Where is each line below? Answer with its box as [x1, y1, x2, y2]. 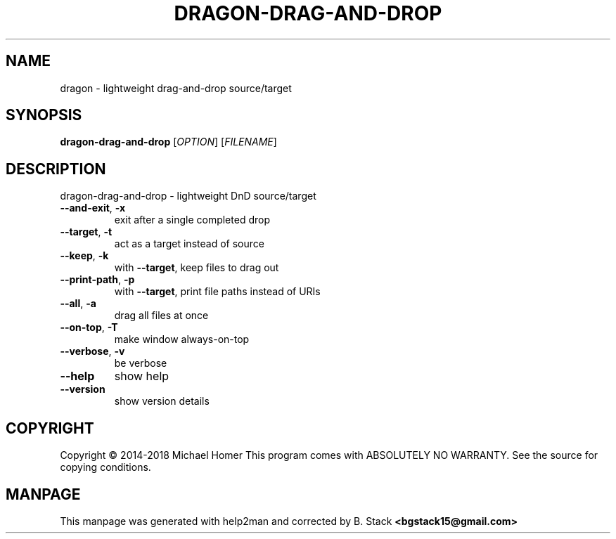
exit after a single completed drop [114, 214, 270, 226]
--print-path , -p [60, 273, 135, 286]
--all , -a [60, 297, 96, 310]
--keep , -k [60, 249, 109, 262]
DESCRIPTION [6, 160, 106, 178]
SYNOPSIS [6, 106, 82, 124]
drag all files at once [114, 309, 209, 322]
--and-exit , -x [60, 202, 126, 214]
